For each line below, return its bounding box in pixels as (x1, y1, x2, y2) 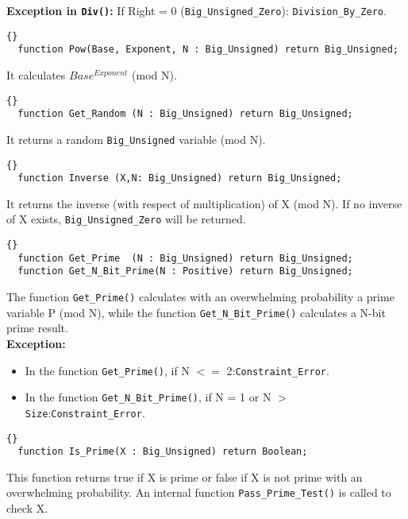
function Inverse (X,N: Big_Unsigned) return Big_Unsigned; (17, 172, 342, 184)
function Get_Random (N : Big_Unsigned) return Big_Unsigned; (17, 108, 353, 120)
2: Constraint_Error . (226, 362, 329, 378)
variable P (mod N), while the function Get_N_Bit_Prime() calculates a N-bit (6, 304, 386, 320)
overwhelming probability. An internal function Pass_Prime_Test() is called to (6, 484, 391, 501)
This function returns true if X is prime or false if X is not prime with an (6, 468, 363, 485)
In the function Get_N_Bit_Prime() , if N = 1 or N (25, 389, 271, 405)
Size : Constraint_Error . (25, 404, 145, 420)
